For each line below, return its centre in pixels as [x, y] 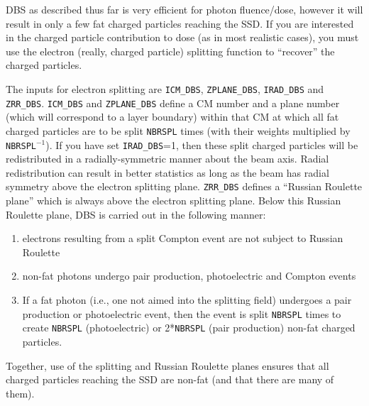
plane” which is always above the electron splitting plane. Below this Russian [174, 201]
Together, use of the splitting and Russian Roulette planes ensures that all [167, 365]
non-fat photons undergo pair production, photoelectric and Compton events [189, 276]
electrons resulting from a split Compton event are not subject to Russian [183, 238]
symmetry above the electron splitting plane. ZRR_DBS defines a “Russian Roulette [184, 186]
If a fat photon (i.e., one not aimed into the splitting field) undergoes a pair [187, 300]
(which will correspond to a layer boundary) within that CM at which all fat [172, 117]
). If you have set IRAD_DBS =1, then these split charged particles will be [202, 144]
